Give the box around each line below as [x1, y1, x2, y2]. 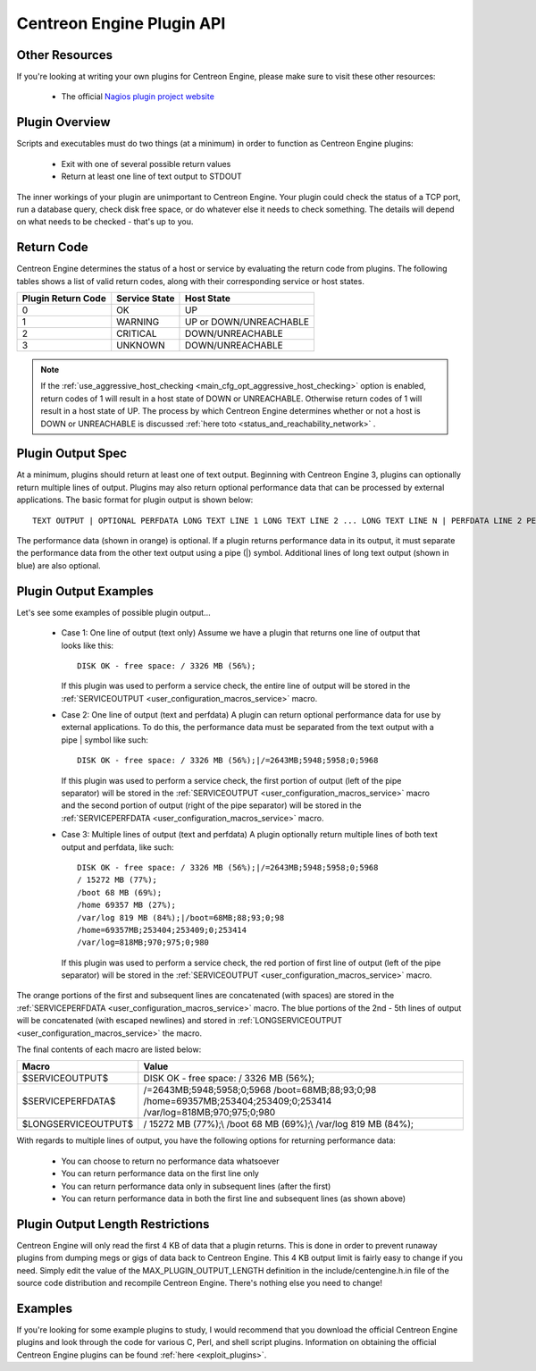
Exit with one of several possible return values [61, 158, 231, 169]
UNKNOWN [116, 340, 165, 351]
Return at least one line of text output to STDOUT [61, 171, 243, 182]
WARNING [116, 315, 160, 328]
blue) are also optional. [16, 559, 102, 571]
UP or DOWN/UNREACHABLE [184, 315, 310, 328]
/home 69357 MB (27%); [77, 900, 177, 911]
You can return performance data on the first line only [61, 1168, 259, 1179]
